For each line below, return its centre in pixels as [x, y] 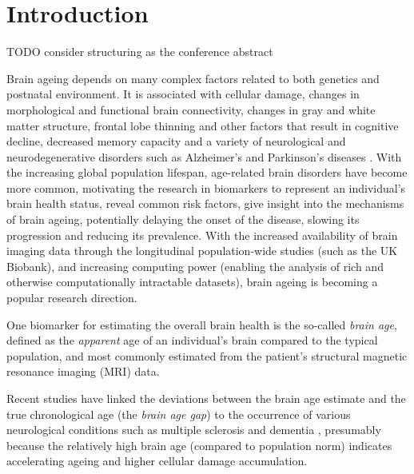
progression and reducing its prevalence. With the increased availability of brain [202, 235]
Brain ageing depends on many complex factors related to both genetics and [193, 78]
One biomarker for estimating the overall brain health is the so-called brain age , [202, 324]
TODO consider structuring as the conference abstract [140, 52]
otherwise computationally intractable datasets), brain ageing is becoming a [192, 282]
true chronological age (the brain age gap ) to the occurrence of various [179, 414]
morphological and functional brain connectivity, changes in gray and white [191, 109]
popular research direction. [72, 298]
